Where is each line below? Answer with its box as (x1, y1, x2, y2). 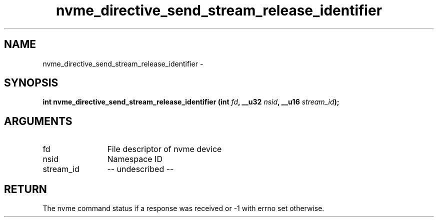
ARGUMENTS (4, 114, 72, 127)
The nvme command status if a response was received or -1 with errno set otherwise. (42, 204, 324, 213)
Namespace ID (107, 154, 162, 164)
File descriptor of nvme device (107, 144, 222, 154)
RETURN (4, 182, 47, 195)
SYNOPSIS (4, 76, 58, 89)
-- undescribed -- (107, 164, 174, 174)
